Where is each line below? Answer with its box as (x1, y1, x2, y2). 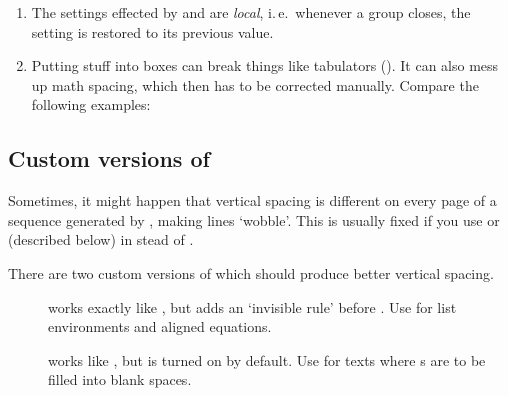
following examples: (31, 94, 151, 115)
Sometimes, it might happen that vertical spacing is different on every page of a (8, 190, 497, 211)
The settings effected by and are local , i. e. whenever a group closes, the (31, 2, 471, 22)
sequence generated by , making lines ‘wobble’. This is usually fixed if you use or (8, 209, 500, 230)
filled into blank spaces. (48, 369, 192, 390)
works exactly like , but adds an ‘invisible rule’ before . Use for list (48, 296, 457, 317)
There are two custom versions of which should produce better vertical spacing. (8, 262, 494, 283)
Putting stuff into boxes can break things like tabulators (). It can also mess (31, 55, 499, 76)
